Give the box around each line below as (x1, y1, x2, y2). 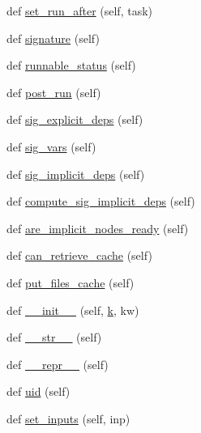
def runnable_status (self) (6, 57, 136, 74)
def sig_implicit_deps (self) (6, 165, 145, 182)
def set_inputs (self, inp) (6, 410, 130, 427)
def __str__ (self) (6, 329, 102, 346)
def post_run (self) (6, 83, 101, 100)
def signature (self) (6, 29, 100, 46)
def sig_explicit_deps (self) (6, 111, 143, 128)
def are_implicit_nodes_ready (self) (6, 219, 189, 236)
